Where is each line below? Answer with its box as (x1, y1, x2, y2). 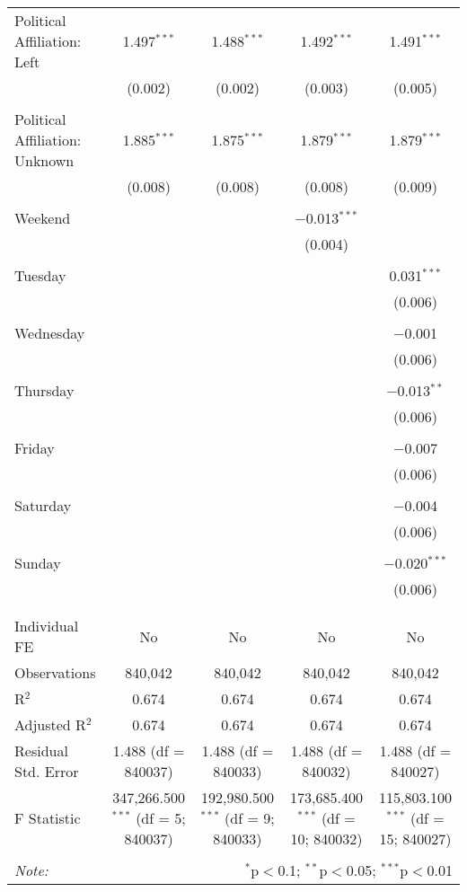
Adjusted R (14, 714, 86, 735)
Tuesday (14, 265, 66, 286)
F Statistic (14, 808, 81, 828)
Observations (14, 662, 96, 683)
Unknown (14, 150, 75, 171)
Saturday (14, 495, 72, 516)
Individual (14, 615, 79, 636)
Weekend (14, 208, 71, 228)
